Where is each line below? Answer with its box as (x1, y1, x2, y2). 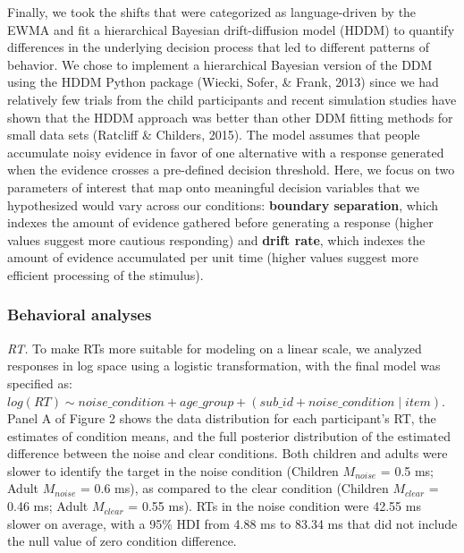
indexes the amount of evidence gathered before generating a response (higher (7, 213, 434, 232)
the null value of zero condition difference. (7, 532, 237, 550)
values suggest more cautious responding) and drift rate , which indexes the (7, 230, 426, 249)
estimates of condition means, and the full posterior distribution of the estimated (7, 426, 451, 445)
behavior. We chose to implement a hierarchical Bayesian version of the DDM (7, 55, 433, 73)
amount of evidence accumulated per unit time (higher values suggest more (7, 248, 418, 267)
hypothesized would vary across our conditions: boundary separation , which (7, 195, 439, 214)
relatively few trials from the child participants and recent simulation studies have (7, 89, 457, 108)
